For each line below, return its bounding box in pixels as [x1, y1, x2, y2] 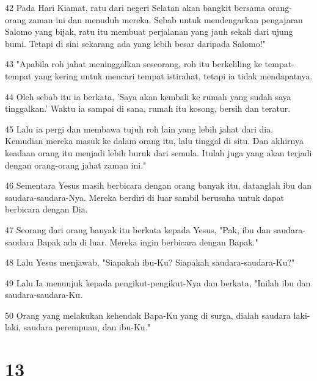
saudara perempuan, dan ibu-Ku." [23, 321, 151, 333]
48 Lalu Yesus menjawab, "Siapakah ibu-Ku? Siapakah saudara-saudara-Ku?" [5, 256, 295, 269]
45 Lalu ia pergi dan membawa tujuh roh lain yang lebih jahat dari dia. [5, 122, 274, 135]
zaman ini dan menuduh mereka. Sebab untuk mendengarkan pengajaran [28, 13, 303, 26]
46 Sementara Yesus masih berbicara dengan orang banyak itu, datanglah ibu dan [5, 179, 312, 192]
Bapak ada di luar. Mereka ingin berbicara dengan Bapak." [37, 235, 258, 248]
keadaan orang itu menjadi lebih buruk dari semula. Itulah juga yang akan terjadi [5, 146, 312, 159]
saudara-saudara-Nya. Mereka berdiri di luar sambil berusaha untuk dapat [5, 191, 285, 203]
